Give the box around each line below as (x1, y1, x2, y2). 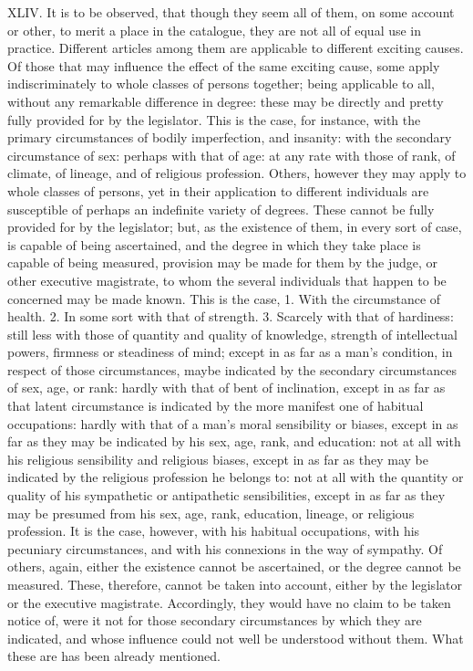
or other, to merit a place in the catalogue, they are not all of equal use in (7, 20, 422, 39)
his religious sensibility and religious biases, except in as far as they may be (7, 449, 429, 468)
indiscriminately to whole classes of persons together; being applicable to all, (7, 74, 435, 93)
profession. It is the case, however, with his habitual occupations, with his (7, 521, 420, 540)
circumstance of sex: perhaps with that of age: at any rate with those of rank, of (7, 145, 456, 164)
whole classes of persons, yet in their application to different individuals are (7, 181, 429, 200)
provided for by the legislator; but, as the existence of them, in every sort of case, (7, 217, 462, 236)
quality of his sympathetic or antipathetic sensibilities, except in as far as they (7, 486, 446, 505)
